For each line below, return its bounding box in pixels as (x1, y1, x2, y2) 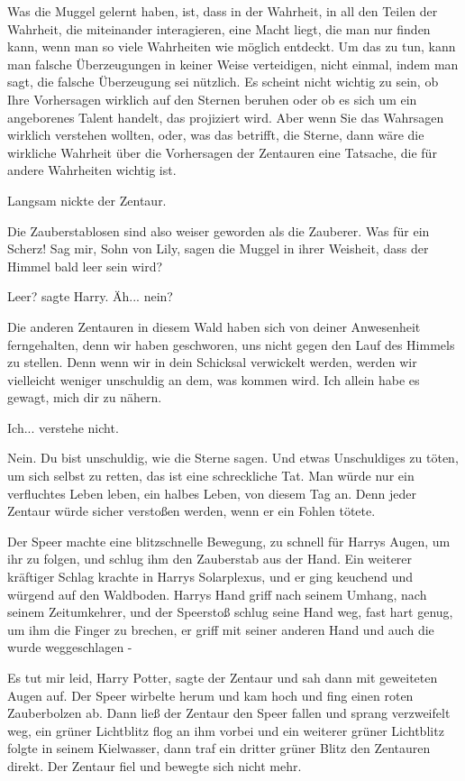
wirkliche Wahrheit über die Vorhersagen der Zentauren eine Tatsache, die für (7, 142, 437, 161)
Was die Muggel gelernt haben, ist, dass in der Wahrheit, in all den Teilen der (7, 2, 438, 20)
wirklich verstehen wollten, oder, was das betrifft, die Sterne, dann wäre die (7, 125, 424, 144)
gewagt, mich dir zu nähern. (7, 388, 162, 407)
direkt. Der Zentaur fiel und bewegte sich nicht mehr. (7, 756, 302, 775)
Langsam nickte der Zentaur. (7, 190, 167, 209)
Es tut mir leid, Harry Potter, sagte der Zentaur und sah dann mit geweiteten (7, 668, 438, 686)
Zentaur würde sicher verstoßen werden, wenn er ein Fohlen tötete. (7, 501, 376, 520)
